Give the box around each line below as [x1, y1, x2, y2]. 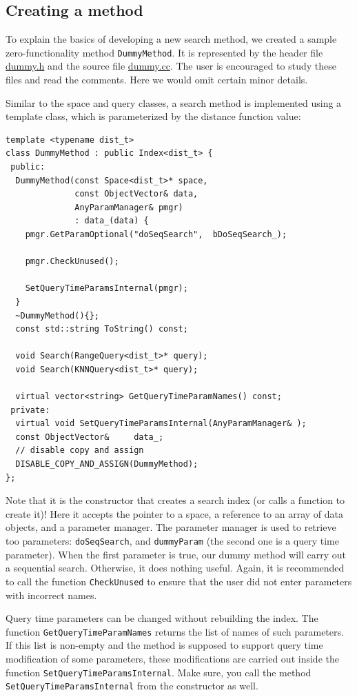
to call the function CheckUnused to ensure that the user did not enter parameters [6, 574, 352, 588]
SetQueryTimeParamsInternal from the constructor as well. [6, 678, 258, 693]
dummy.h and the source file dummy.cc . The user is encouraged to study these [6, 59, 336, 73]
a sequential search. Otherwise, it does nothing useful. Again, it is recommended [6, 560, 345, 575]
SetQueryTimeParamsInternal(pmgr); [25, 283, 188, 294]
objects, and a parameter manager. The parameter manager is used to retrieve [6, 520, 336, 534]
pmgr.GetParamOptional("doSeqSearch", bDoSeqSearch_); [25, 229, 287, 239]
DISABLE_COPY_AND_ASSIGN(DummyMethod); [15, 459, 198, 469]
